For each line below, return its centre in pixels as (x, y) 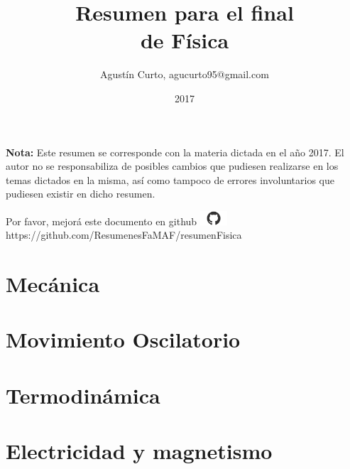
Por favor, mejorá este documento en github (102, 221)
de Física (185, 40)
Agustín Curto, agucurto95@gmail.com (185, 74)
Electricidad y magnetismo (139, 451)
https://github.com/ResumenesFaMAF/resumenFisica (124, 235)
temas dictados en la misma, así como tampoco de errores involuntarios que (170, 179)
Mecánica (53, 284)
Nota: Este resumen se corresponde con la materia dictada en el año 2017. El (175, 152)
